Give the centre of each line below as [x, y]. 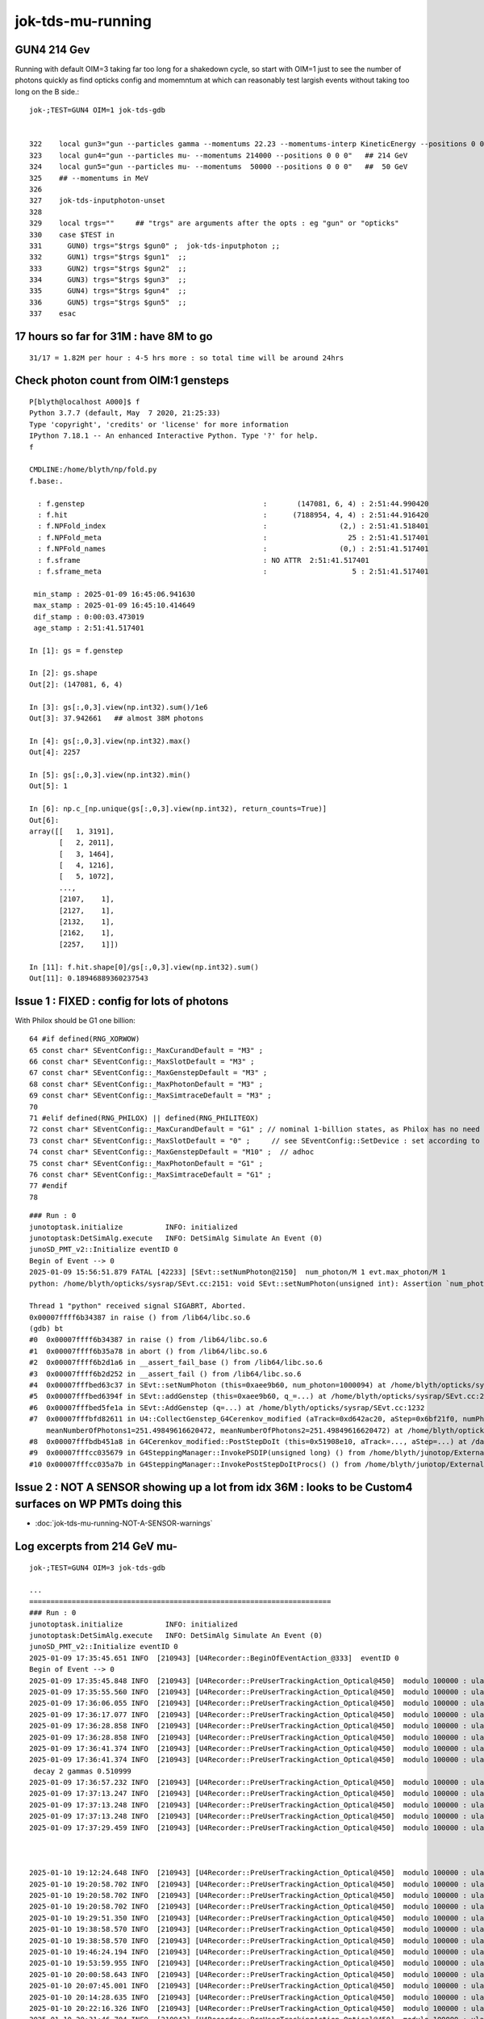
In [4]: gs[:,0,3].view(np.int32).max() [110, 741]
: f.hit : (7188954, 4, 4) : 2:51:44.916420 [233, 514]
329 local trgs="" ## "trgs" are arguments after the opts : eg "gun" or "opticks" [214, 223]
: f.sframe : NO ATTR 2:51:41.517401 [204, 560]
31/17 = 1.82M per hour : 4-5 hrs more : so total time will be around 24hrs [187, 358]
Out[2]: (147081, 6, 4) [76, 684]
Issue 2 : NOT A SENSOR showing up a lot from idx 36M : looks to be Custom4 [214, 1487]
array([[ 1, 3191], [72, 831]
